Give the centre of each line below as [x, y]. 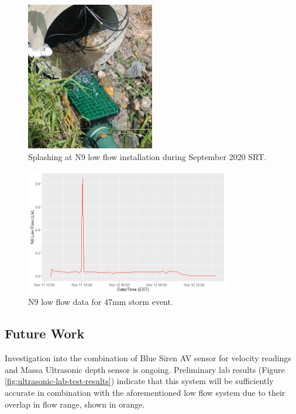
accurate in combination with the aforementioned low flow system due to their [145, 392]
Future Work [45, 333]
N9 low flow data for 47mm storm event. [101, 302]
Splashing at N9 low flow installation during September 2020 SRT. [147, 156]
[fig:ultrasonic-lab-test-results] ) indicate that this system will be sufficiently [139, 381]
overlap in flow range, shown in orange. [75, 404]
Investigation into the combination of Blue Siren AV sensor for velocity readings [148, 358]
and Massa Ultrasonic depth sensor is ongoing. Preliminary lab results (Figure [145, 369]
